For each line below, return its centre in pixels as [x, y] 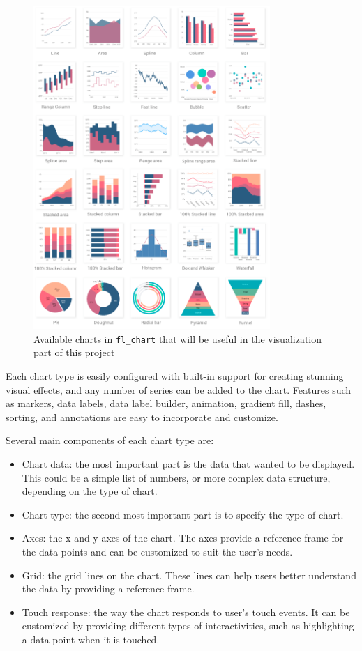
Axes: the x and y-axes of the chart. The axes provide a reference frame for [183, 538]
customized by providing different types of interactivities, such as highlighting [188, 626]
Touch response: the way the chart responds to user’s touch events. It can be [186, 612]
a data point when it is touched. [91, 639]
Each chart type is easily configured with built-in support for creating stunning [175, 376]
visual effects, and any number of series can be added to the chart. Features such [179, 389]
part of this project [74, 352]
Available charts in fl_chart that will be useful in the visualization [178, 338]
